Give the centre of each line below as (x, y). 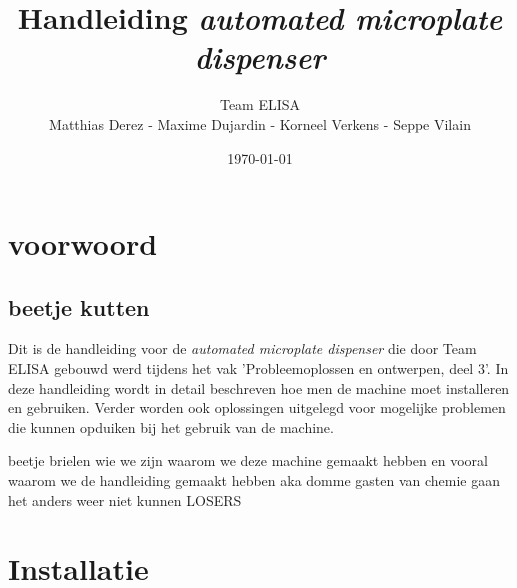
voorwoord (83, 243)
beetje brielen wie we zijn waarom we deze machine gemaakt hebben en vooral (248, 460)
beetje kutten (79, 306)
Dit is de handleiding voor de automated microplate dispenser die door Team (242, 348)
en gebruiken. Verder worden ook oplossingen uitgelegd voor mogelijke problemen (257, 407)
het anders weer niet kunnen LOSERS (125, 499)
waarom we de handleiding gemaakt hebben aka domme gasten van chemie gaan (254, 480)
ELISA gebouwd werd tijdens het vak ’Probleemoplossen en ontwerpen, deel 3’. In (258, 368)
